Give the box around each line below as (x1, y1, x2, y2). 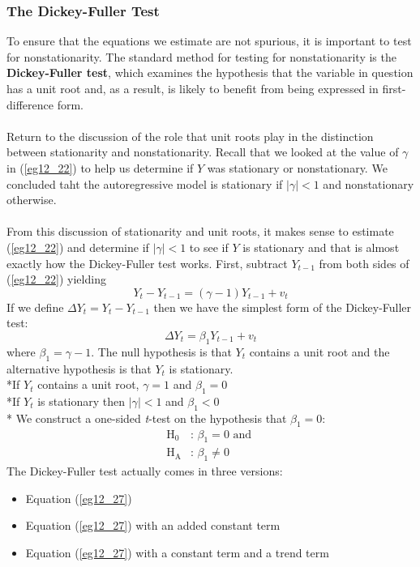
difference (6, 96, 54, 113)
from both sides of (319, 254, 409, 271)
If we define (6, 298, 64, 315)
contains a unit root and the (249, 343, 390, 360)
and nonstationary (323, 175, 414, 192)
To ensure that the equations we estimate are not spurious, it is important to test (6, 32, 412, 49)
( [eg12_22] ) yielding (6, 271, 106, 288)
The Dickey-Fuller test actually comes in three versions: (6, 463, 283, 480)
